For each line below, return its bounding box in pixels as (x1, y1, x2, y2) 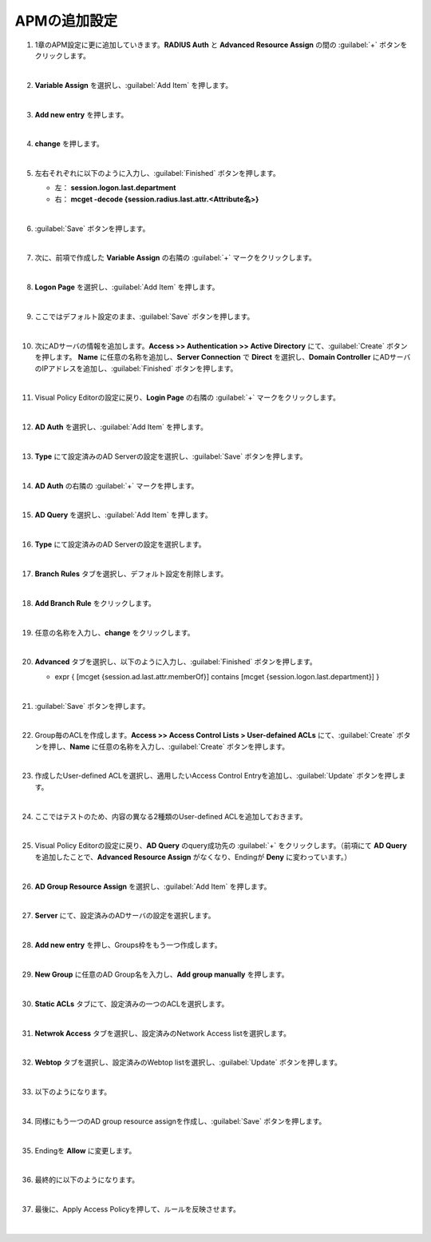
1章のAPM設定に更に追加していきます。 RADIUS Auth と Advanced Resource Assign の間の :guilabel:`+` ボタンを (34, 40, 408, 50)
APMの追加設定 (14, 12, 118, 30)
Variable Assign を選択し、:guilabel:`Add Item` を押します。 (34, 80, 233, 90)
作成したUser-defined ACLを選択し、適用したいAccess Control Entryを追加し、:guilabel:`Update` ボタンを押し (34, 771, 399, 781)
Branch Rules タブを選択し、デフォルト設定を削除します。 (34, 569, 228, 579)
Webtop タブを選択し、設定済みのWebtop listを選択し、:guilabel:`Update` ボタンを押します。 (34, 1057, 342, 1067)
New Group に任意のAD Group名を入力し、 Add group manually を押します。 (34, 969, 289, 979)
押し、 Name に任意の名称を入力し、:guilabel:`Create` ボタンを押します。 (48, 742, 290, 751)
